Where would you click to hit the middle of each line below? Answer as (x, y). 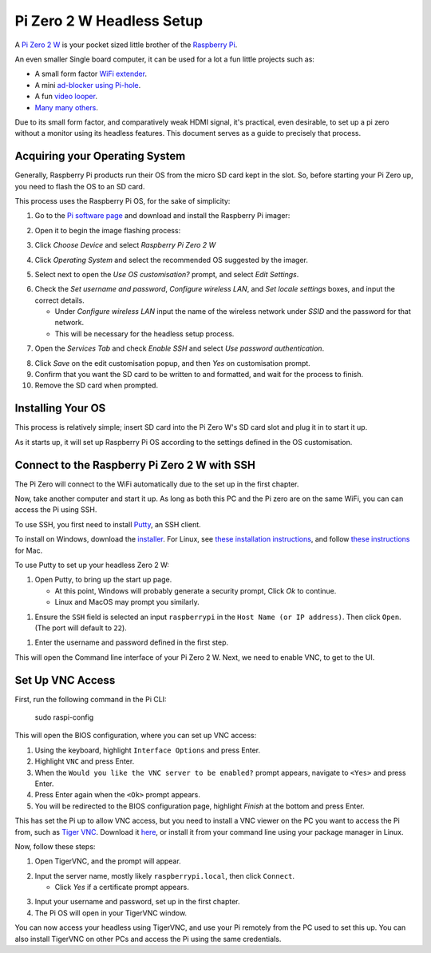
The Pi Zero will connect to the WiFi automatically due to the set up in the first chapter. (157, 484)
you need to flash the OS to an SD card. (80, 186)
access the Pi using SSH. (56, 510)
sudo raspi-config (64, 717)
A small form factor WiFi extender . (91, 74)
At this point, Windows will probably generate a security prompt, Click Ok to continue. (196, 590)
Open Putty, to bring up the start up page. (103, 580)
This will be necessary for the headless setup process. (144, 334)
